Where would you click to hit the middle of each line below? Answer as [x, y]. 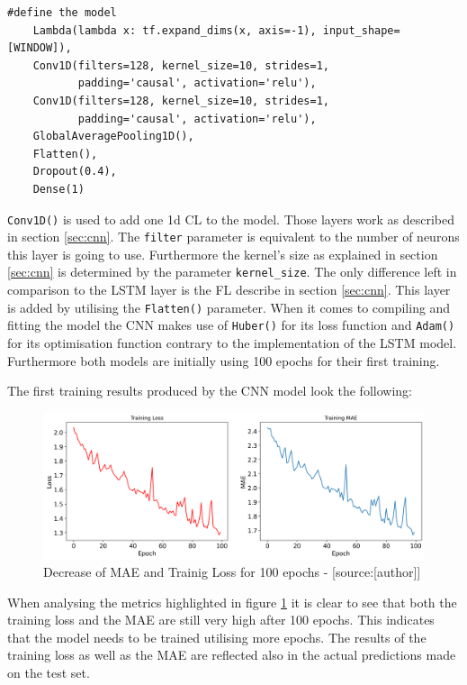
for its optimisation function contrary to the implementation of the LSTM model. [232, 342]
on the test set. [49, 673]
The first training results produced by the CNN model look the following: [210, 391]
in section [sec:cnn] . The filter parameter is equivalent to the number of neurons [233, 237]
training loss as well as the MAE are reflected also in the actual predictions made [232, 655]
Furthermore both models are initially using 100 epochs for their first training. [224, 360]
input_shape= [361, 30]
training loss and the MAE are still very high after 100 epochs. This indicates [221, 620]
